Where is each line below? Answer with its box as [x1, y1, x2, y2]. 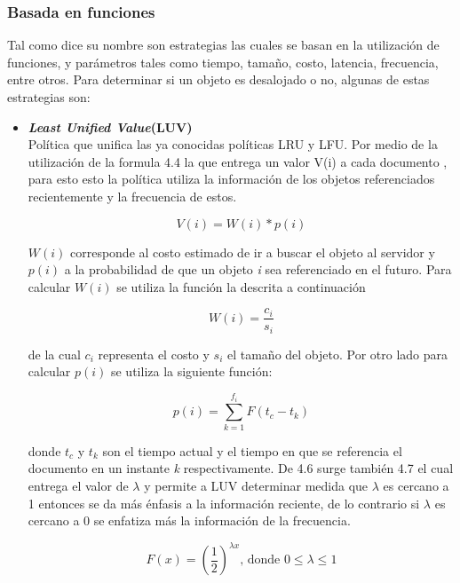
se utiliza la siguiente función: [110, 362, 273, 381]
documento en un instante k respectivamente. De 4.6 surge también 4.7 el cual [28, 459, 454, 477]
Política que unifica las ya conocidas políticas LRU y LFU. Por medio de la [28, 135, 438, 154]
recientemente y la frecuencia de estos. [28, 186, 237, 205]
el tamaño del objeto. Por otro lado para [226, 344, 448, 363]
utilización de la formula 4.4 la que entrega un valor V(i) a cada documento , [28, 152, 448, 170]
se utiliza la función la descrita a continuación [116, 277, 366, 295]
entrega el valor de [28, 477, 129, 494]
